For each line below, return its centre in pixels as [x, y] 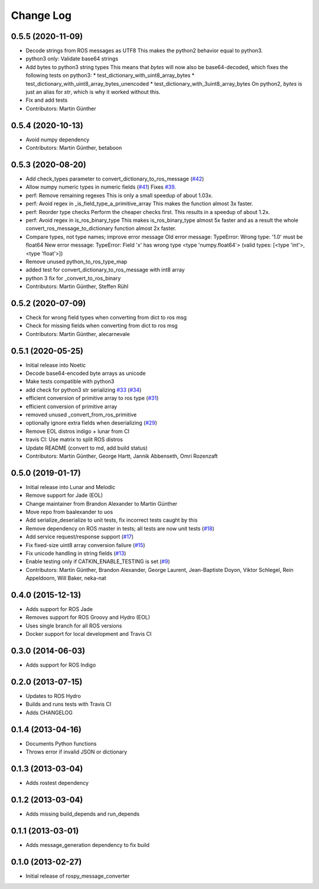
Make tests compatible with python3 [70, 382]
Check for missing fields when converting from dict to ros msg [102, 326]
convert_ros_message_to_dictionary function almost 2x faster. [101, 228]
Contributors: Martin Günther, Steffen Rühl [77, 286]
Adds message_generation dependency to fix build [88, 845]
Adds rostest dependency [57, 783]
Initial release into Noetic [56, 365]
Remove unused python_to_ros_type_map [77, 261]
